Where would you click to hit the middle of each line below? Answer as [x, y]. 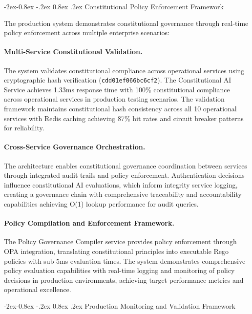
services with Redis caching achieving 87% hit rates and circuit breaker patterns [124, 118]
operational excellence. [38, 289]
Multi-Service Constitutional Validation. [73, 52]
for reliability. [24, 128]
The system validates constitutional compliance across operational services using [124, 70]
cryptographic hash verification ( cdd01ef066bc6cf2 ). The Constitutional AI [118, 80]
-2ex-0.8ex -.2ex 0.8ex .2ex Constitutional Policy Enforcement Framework [114, 6]
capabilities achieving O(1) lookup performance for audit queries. [101, 203]
